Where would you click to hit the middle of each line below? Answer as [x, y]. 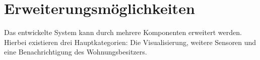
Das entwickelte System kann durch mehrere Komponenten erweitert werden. [123, 32]
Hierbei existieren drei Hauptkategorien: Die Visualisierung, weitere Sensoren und [130, 42]
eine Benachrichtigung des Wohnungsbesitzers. [76, 52]
